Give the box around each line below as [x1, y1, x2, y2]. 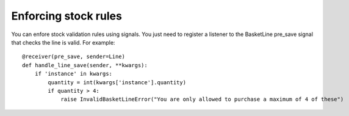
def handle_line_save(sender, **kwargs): [22, 62, 148, 68]
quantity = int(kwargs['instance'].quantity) [48, 79, 186, 85]
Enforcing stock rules [11, 9, 122, 23]
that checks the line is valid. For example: [11, 38, 115, 46]
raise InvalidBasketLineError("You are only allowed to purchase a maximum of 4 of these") [60, 96, 344, 103]
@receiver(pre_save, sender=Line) [22, 53, 125, 60]
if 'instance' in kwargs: [34, 70, 113, 78]
